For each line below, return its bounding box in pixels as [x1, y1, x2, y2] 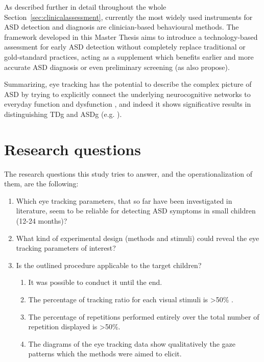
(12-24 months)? [16, 215, 67, 226]
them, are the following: [4, 178, 79, 189]
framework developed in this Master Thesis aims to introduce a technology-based [4, 31, 258, 42]
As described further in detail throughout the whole [4, 2, 166, 12]
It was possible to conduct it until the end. [28, 277, 162, 287]
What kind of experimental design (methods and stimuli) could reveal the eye [16, 232, 259, 243]
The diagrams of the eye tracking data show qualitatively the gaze [28, 338, 236, 349]
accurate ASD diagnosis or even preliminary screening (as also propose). [4, 61, 230, 72]
